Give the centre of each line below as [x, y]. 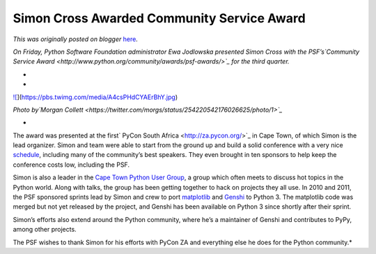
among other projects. [45, 230]
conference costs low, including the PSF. [71, 165]
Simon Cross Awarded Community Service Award [159, 18]
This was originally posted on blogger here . [76, 39]
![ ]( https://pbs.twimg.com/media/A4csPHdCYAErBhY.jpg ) [95, 97]
